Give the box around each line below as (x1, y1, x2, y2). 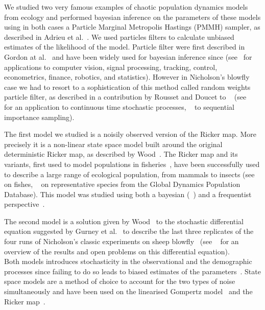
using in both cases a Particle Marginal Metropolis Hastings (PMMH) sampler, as (4, 21, 260, 32)
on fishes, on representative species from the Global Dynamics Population (4, 179, 240, 189)
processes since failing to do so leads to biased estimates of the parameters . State (4, 266, 261, 276)
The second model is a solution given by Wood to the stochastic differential (4, 216, 244, 226)
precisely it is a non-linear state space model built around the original (4, 138, 223, 149)
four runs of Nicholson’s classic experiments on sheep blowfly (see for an (4, 236, 239, 247)
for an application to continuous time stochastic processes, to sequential (4, 101, 234, 112)
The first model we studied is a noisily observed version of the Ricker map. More (4, 129, 256, 139)
